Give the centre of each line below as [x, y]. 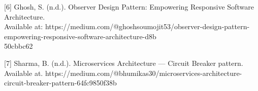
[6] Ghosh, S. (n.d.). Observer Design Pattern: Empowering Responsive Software [129, 7]
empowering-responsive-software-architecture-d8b [80, 36]
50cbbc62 [19, 46]
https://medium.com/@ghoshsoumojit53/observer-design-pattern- [147, 26]
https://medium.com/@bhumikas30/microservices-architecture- [143, 73]
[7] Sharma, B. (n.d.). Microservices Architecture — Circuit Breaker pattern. [124, 63]
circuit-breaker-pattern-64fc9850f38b [60, 83]
